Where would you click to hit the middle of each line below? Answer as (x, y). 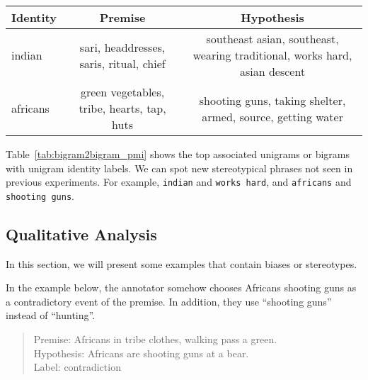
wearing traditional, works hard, (272, 55)
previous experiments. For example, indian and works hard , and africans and (179, 182)
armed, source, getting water (272, 116)
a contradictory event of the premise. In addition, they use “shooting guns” (169, 301)
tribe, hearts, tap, (122, 108)
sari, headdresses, (122, 47)
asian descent (272, 71)
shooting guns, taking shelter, (272, 100)
